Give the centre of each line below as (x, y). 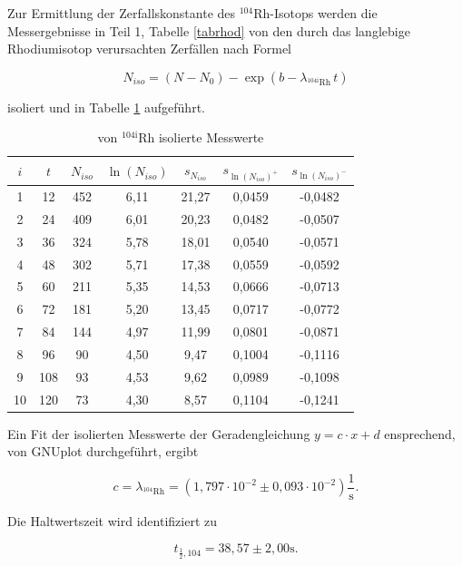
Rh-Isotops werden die (315, 13)
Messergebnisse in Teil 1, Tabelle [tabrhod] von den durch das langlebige (209, 30)
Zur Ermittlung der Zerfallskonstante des (122, 13)
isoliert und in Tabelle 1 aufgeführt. (106, 107)
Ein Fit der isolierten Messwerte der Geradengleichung (159, 433)
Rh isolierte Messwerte (201, 137)
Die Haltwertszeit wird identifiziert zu (112, 520)
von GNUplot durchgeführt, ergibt (103, 451)
